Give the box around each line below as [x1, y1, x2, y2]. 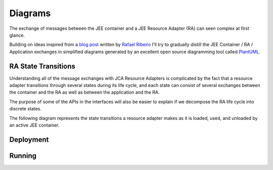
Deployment [9, 135, 49, 144]
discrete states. [9, 106, 42, 112]
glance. [9, 32, 25, 38]
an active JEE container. [9, 122, 60, 128]
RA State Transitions [9, 62, 76, 70]
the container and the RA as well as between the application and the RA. [9, 89, 160, 96]
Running [9, 151, 37, 160]
